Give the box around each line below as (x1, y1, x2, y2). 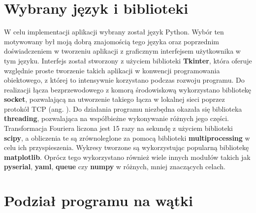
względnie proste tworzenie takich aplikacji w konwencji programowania (4, 65, 220, 75)
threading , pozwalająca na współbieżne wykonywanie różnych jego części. (4, 113, 229, 123)
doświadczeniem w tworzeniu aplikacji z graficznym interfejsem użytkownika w (4, 46, 241, 56)
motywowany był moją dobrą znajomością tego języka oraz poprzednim (4, 36, 219, 46)
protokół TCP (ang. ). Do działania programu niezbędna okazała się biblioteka (4, 103, 242, 114)
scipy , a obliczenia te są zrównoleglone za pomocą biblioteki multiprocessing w (4, 132, 250, 143)
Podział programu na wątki (4, 190, 193, 211)
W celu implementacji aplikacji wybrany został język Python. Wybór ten (4, 27, 224, 37)
